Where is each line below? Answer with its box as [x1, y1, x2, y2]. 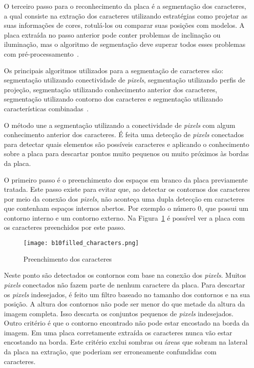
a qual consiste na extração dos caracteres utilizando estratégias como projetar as [4, 10, 248, 20]
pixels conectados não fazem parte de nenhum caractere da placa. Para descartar [4, 279, 245, 289]
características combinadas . [4, 103, 89, 113]
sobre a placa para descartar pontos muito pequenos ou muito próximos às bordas [4, 148, 249, 159]
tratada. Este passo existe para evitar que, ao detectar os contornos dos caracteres [4, 184, 250, 194]
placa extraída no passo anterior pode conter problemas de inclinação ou [4, 29, 221, 40]
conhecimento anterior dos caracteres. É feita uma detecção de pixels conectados [4, 129, 244, 140]
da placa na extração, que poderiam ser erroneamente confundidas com [4, 347, 217, 357]
